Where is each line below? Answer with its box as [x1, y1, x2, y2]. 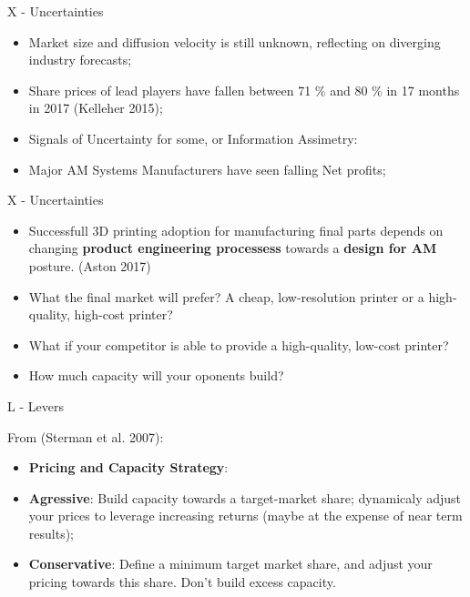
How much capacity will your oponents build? [28, 366, 284, 385]
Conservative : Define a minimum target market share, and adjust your [28, 554, 433, 573]
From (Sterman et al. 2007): [7, 427, 164, 446]
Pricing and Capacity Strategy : [28, 458, 229, 477]
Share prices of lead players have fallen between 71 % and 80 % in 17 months [28, 80, 460, 99]
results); [28, 523, 74, 542]
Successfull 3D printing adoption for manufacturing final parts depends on [28, 220, 444, 239]
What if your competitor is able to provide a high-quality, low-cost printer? [28, 335, 449, 354]
